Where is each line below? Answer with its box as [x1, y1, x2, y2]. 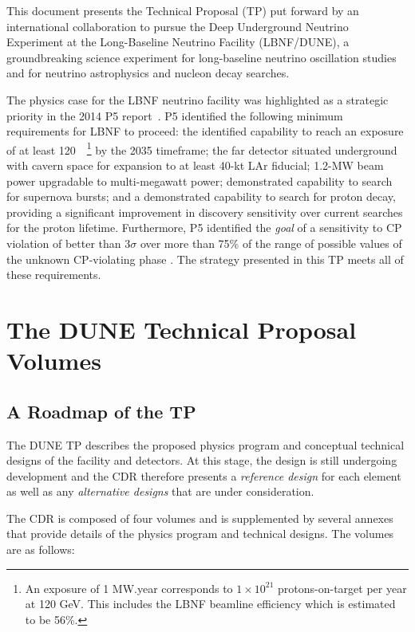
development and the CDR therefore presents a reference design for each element [6, 467, 401, 484]
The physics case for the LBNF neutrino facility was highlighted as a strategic [6, 91, 389, 108]
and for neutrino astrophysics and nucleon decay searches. [6, 65, 290, 81]
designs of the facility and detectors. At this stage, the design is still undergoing [6, 452, 397, 469]
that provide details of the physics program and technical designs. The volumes [6, 525, 394, 542]
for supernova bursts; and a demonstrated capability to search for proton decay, [6, 188, 396, 205]
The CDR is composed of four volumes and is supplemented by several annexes [6, 509, 393, 526]
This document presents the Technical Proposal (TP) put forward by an [6, 2, 359, 18]
